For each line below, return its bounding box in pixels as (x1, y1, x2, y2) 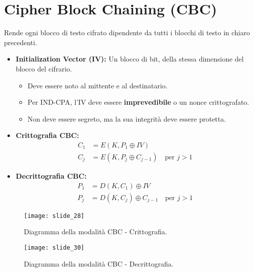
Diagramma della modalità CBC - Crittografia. (24, 226, 167, 237)
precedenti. (4, 37, 37, 47)
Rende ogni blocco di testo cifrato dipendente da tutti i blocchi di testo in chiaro (4, 27, 250, 38)
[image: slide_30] (24, 244, 85, 251)
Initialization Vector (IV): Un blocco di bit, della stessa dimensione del (15, 54, 244, 64)
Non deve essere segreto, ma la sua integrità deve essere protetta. (27, 113, 226, 124)
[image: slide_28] (24, 212, 85, 219)
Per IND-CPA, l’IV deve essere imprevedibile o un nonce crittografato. (27, 97, 250, 107)
